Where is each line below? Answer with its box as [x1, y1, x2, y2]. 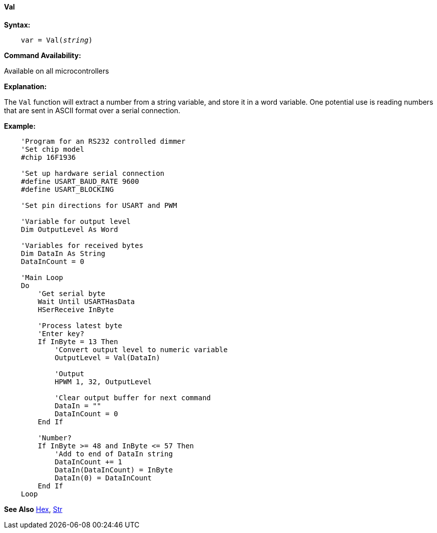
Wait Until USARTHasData [38, 297, 135, 306]
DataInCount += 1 [55, 457, 123, 466]
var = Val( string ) [21, 36, 93, 44]
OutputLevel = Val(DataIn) [55, 353, 160, 362]
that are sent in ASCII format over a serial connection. [4, 106, 180, 115]
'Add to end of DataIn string [55, 449, 173, 458]
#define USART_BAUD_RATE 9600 [21, 177, 139, 185]
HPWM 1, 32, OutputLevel [55, 377, 152, 386]
